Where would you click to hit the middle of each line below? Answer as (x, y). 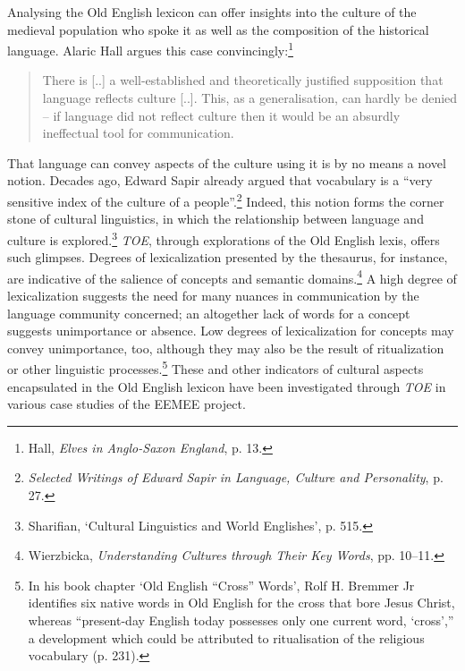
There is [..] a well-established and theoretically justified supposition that (243, 80)
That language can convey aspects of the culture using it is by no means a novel (227, 162)
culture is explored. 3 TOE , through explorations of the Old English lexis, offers (224, 238)
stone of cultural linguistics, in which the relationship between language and (216, 219)
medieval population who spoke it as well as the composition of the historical (218, 29)
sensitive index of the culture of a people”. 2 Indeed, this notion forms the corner (226, 200)
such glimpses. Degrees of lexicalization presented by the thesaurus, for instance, (228, 257)
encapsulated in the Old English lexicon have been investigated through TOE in (227, 386)
